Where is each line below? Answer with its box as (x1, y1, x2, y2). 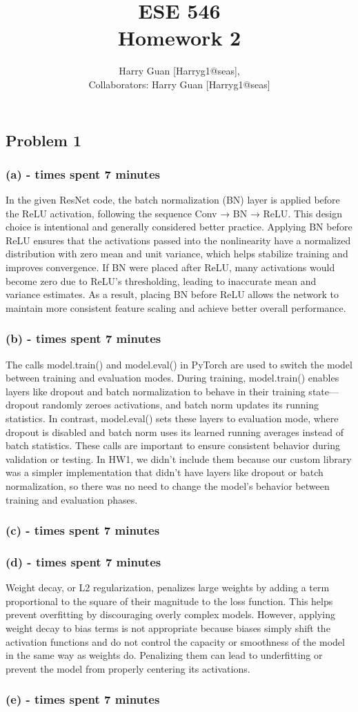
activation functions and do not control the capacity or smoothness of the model (6, 634, 345, 649)
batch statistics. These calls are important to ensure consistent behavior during (6, 438, 340, 453)
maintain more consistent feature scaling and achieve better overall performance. (6, 300, 346, 315)
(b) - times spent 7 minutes (6, 330, 161, 347)
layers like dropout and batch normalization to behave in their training (6, 384, 306, 398)
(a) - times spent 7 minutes (6, 165, 160, 182)
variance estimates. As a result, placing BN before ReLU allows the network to (6, 287, 339, 301)
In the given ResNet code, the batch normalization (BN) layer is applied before (6, 192, 340, 207)
